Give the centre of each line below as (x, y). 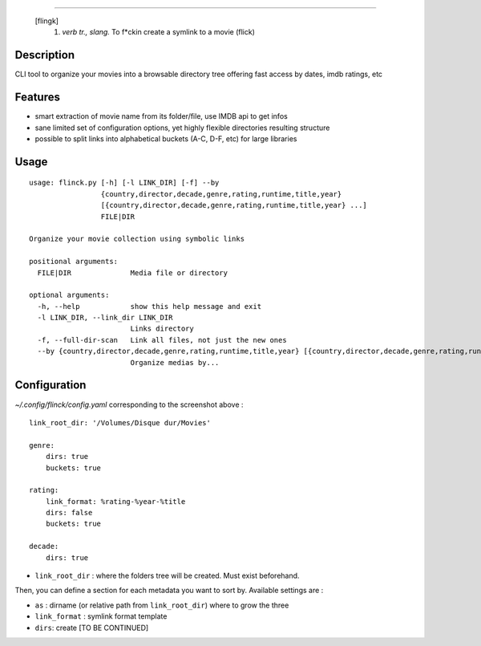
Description (45, 55)
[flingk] (47, 21)
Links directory (162, 329)
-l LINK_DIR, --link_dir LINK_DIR (105, 318)
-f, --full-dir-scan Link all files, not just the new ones (162, 340)
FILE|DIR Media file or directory (133, 272)
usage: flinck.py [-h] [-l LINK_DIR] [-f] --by (124, 183)
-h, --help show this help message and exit (150, 306)
